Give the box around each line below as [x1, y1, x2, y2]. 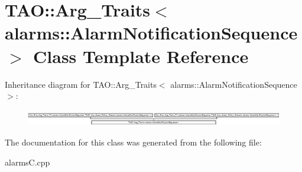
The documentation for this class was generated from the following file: [5, 136, 262, 148]
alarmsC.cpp [5, 156, 50, 168]
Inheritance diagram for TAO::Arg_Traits [5, 78, 157, 90]
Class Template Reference [33, 44, 249, 68]
